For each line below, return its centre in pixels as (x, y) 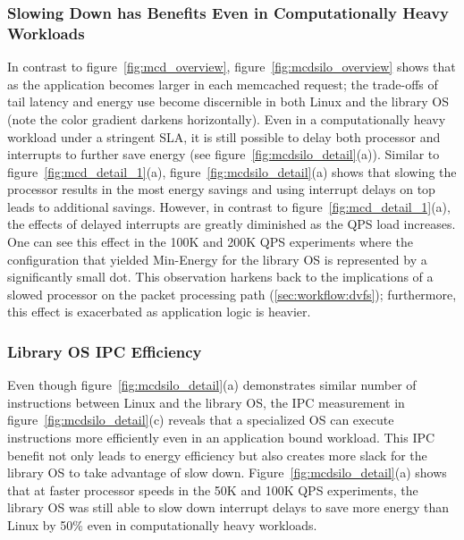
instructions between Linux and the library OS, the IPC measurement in (206, 402)
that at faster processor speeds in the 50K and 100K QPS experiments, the (213, 489)
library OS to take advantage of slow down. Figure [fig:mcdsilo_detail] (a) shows (227, 472)
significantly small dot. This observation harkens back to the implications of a (220, 277)
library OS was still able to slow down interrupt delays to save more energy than (228, 507)
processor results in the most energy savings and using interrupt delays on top (221, 189)
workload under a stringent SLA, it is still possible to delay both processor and (224, 136)
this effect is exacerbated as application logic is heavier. (159, 312)
